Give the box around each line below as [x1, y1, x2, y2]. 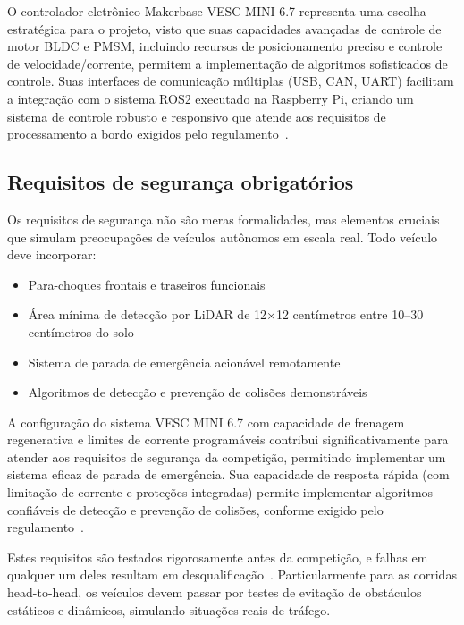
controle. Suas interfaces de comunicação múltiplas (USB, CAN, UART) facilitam [7, 72, 454, 90]
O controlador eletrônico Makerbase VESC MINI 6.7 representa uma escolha [7, 2, 426, 20]
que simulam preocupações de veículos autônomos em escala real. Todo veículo [7, 227, 438, 246]
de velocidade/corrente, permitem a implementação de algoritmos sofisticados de [7, 54, 448, 72]
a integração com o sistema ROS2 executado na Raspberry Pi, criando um [7, 89, 414, 107]
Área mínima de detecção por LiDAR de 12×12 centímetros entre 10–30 [28, 305, 424, 324]
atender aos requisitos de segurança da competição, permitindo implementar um [7, 447, 446, 466]
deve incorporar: [7, 245, 97, 264]
